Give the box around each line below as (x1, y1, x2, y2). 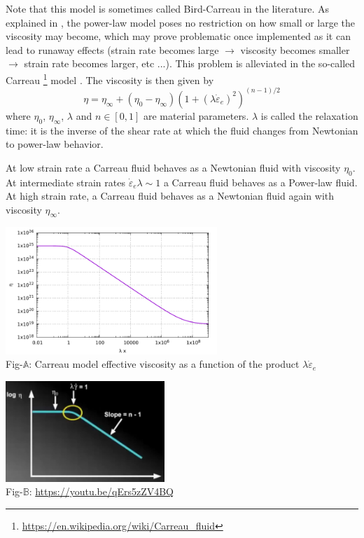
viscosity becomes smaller (240, 42, 350, 57)
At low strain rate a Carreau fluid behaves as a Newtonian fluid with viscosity (6, 160, 341, 174)
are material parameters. (143, 108, 249, 123)
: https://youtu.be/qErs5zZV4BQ (29, 484, 174, 499)
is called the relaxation (260, 108, 358, 123)
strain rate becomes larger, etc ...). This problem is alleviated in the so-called (24, 56, 356, 71)
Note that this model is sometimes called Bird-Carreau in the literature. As (6, 1, 329, 15)
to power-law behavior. (6, 137, 104, 151)
